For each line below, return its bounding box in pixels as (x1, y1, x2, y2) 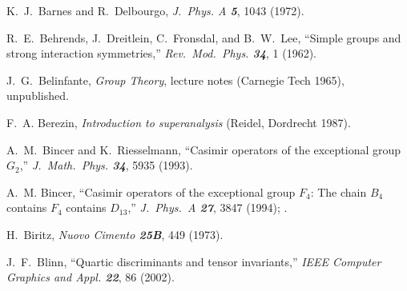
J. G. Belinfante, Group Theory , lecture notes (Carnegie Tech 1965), (6, 71, 345, 88)
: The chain (310, 183, 367, 200)
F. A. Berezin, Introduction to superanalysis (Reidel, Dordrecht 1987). (6, 114, 351, 130)
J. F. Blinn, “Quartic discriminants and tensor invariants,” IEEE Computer (6, 253, 381, 269)
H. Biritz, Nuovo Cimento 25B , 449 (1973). (6, 225, 224, 242)
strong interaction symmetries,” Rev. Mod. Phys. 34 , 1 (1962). (6, 45, 316, 62)
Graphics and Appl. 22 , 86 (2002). (6, 269, 175, 285)
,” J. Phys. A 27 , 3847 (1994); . (127, 199, 288, 216)
